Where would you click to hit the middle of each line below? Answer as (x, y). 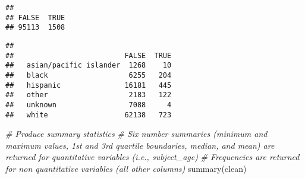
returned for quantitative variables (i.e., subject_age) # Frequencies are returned (152, 157)
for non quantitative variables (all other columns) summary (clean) (126, 168)
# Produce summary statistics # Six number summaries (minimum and (136, 134)
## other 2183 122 (89, 95)
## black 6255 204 (89, 75)
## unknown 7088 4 (89, 105)
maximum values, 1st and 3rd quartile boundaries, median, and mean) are (140, 145)
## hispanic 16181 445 (89, 85)
